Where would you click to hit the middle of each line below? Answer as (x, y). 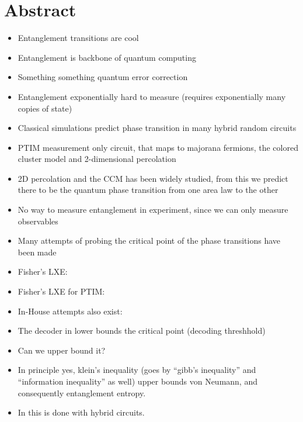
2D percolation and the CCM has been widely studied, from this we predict (153, 178)
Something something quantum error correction (103, 77)
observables (38, 221)
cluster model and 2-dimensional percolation (97, 159)
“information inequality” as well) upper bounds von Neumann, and (137, 381)
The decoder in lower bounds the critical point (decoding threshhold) (142, 331)
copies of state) (45, 108)
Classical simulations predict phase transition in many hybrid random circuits (157, 128)
